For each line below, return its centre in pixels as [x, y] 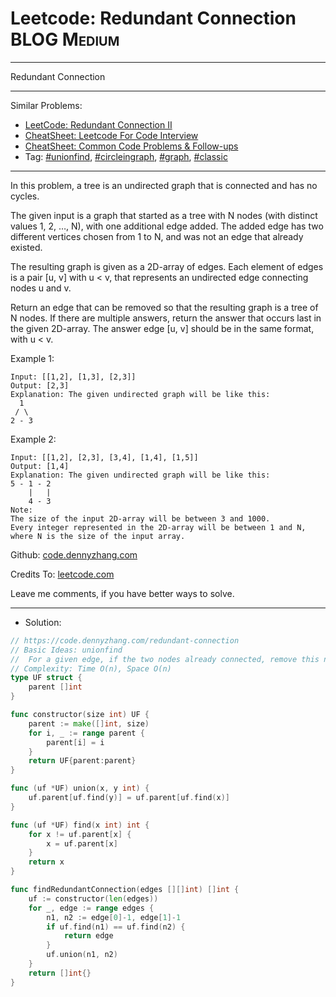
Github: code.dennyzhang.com [74, 554]
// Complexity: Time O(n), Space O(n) [91, 668]
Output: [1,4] [40, 466]
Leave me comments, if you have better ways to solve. [122, 593]
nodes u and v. [41, 288]
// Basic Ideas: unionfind [66, 650]
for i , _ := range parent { [86, 733]
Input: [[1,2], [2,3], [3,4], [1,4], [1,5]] [104, 457]
